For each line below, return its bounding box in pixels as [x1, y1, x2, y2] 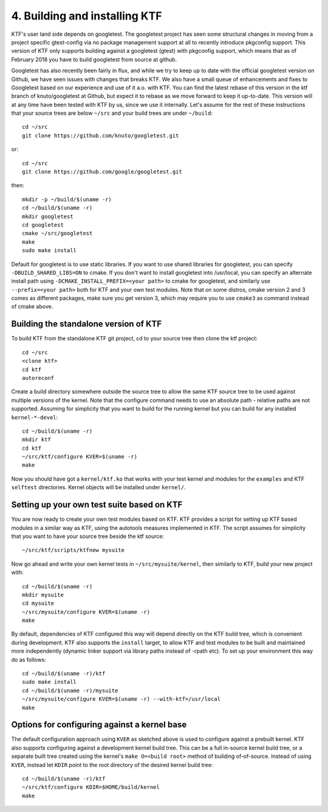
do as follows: [11, 656, 47, 663]
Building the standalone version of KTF [11, 319, 162, 329]
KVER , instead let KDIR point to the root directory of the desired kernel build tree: [11, 761, 213, 768]
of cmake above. [11, 303, 53, 310]
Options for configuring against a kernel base [11, 720, 187, 730]
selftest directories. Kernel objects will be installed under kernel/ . [11, 484, 186, 491]
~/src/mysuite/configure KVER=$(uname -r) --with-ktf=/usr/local [22, 696, 221, 703]
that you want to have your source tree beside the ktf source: [11, 532, 164, 540]
